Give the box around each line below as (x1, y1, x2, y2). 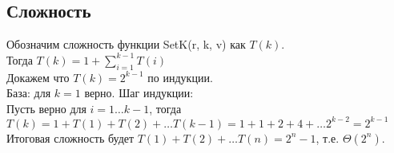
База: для (6, 84, 51, 101)
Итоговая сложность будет (6, 129, 135, 146)
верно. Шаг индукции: (84, 84, 194, 101)
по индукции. (147, 69, 213, 85)
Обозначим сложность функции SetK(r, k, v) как (6, 36, 246, 53)
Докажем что (6, 69, 70, 85)
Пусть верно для (6, 100, 86, 116)
